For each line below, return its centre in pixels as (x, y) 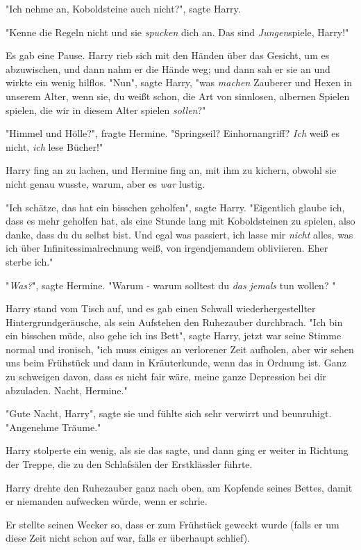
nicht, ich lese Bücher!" (54, 146)
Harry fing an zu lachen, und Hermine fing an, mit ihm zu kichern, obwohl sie (171, 170)
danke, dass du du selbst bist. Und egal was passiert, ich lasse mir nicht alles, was (179, 234)
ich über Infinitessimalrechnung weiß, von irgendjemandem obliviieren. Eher (167, 248)
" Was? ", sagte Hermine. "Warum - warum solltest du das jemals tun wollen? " (171, 285)
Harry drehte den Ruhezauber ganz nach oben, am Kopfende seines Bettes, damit (179, 487)
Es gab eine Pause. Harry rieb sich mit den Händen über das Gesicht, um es (168, 55)
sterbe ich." (30, 261)
